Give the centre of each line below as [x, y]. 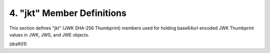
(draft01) [18, 44]
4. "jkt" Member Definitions [68, 13]
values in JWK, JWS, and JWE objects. [49, 34]
